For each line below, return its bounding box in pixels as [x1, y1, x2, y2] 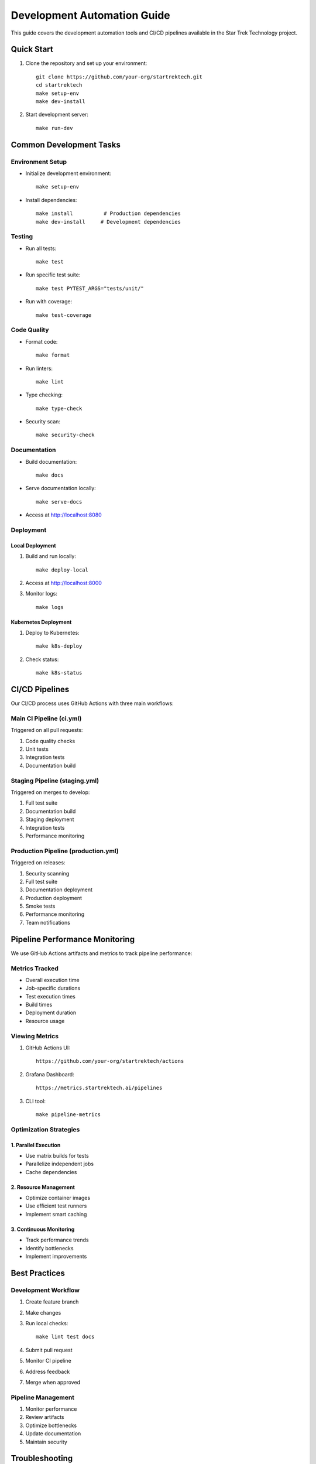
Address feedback [25, 1368, 70, 1375]
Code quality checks [25, 737, 75, 744]
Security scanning [25, 870, 70, 877]
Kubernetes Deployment [11, 618, 72, 625]
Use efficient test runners [25, 1202, 87, 1209]
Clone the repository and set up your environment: [25, 60, 147, 67]
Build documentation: [25, 458, 77, 465]
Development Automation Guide [11, 9, 171, 22]
